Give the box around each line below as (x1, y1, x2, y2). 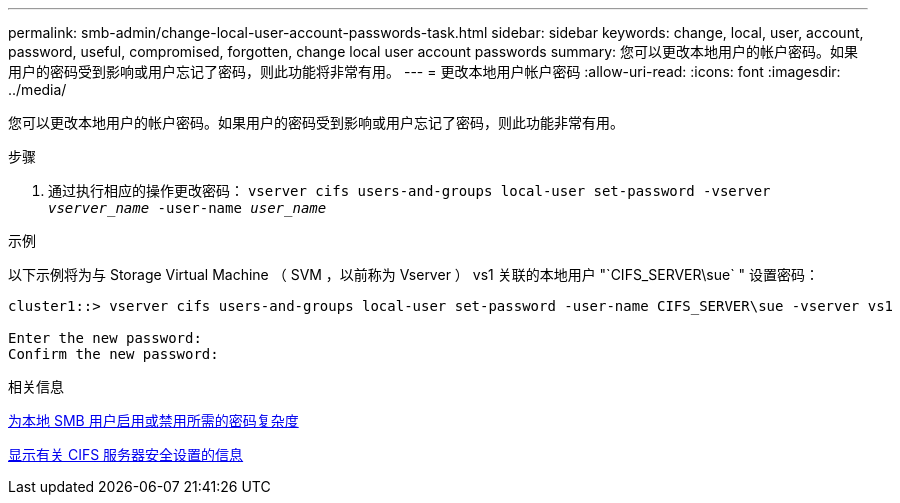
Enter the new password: (8, 330, 202, 346)
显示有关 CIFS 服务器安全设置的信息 (8, 446, 244, 463)
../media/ (8, 81, 67, 98)
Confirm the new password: (8, 346, 219, 362)
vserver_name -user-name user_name (48, 200, 327, 216)
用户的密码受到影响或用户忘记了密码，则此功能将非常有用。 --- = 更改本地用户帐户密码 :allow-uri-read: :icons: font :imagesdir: (8, 63, 841, 80)
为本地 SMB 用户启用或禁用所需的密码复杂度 (8, 412, 299, 429)
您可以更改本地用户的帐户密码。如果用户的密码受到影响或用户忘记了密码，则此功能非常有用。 (8, 114, 624, 131)
